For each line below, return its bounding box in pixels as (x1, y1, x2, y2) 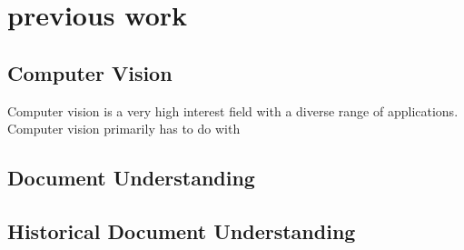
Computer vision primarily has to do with (7, 119, 241, 138)
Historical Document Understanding (7, 216, 356, 245)
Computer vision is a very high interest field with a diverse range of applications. (7, 101, 459, 120)
